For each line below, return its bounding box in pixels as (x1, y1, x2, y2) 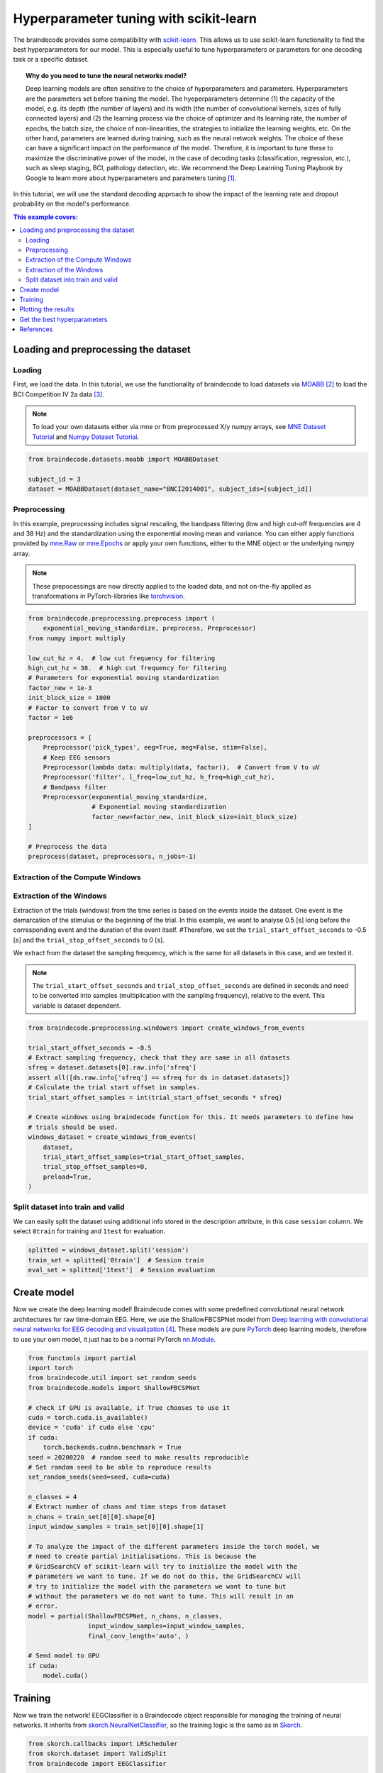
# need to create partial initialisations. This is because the (28, 1552, 257, 1560)
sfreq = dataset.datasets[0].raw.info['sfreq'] (28, 1064, 196, 1072)
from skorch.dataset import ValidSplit (28, 1750, 167, 1758)
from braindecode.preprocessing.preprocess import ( (28, 614, 216, 623)
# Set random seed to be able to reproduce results (28, 1463, 212, 1471)
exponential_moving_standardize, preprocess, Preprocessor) (43, 624, 257, 633)
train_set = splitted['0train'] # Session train (28, 1256, 204, 1264)
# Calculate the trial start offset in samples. (28, 1084, 201, 1091)
